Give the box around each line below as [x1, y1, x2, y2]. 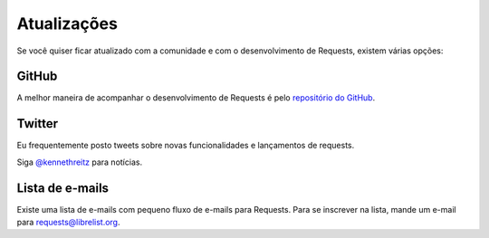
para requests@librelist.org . [16, 217, 121, 228]
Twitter [16, 116, 59, 131]
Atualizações [16, 14, 118, 33]
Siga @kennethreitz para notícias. [16, 157, 143, 167]
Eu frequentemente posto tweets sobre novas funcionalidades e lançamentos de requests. [16, 140, 355, 151]
